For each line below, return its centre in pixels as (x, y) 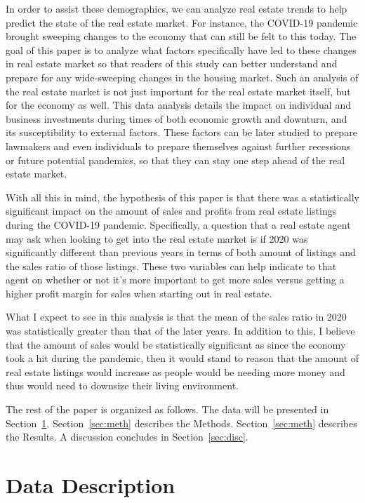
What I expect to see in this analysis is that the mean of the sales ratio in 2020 (176, 317)
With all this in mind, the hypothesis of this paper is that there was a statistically (182, 197)
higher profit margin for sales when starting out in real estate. (139, 293)
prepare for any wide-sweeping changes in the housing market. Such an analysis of (182, 77)
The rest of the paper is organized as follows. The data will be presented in (167, 409)
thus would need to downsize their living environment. (122, 385)
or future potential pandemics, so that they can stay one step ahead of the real (175, 160)
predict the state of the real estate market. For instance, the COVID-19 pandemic (182, 22)
